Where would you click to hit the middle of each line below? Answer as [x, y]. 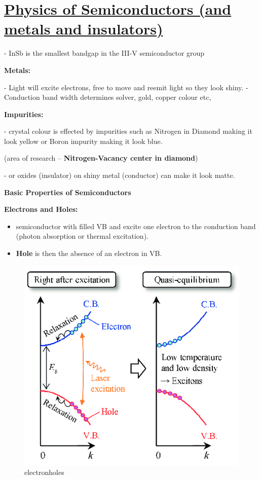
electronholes [44, 472]
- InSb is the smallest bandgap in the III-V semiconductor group [104, 53]
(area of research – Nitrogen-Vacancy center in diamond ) [101, 158]
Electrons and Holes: [41, 209]
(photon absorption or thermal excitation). [82, 236]
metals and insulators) [84, 29]
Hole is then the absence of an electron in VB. [89, 253]
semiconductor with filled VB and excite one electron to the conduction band [136, 226]
